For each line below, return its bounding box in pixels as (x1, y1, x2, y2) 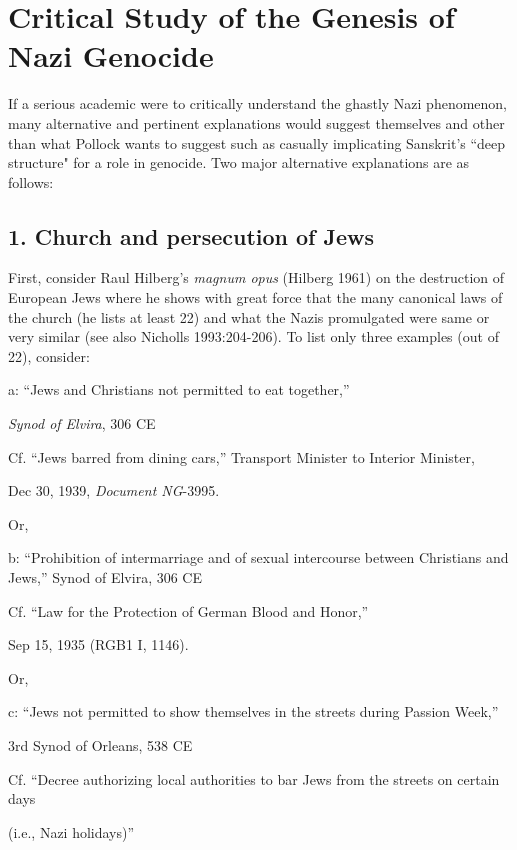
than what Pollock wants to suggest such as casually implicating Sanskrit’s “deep (8, 132, 506, 153)
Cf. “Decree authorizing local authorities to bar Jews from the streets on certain (8, 768, 500, 789)
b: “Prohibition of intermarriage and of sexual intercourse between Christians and (8, 547, 509, 568)
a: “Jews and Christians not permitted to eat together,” (8, 379, 350, 400)
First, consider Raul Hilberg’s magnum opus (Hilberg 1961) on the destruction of (8, 267, 505, 288)
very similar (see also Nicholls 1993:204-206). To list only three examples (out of (8, 326, 499, 347)
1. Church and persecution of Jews (8, 220, 375, 251)
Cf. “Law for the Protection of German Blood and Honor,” (8, 600, 369, 621)
